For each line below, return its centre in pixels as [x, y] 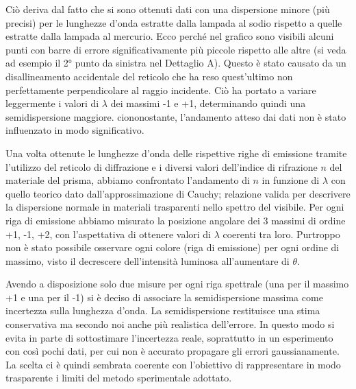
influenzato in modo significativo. [75, 130]
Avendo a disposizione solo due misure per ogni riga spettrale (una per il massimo [177, 284]
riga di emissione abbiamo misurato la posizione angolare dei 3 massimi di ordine [176, 220]
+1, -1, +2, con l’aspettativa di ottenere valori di [108, 234]
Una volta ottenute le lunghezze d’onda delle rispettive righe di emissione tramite [176, 153]
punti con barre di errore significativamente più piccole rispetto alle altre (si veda [176, 49]
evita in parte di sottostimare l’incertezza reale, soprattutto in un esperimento [169, 337]
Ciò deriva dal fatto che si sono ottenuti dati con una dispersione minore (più [168, 9]
